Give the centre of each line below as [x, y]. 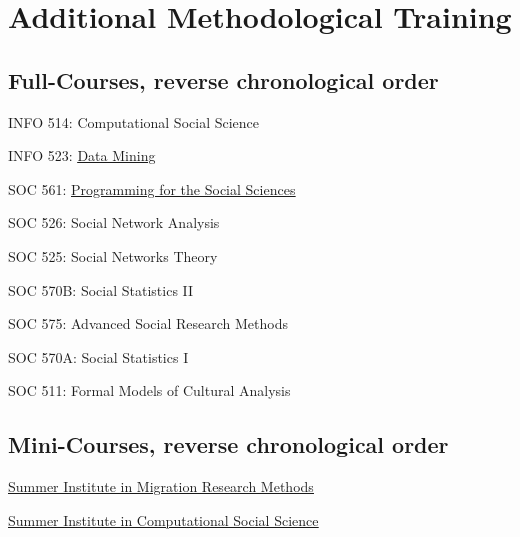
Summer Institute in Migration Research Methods [161, 486]
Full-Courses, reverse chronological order [223, 79]
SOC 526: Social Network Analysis [114, 222]
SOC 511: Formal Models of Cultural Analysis [149, 390]
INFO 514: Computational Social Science [134, 121]
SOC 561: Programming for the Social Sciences [152, 188]
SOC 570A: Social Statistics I [98, 356]
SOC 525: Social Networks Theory [113, 255]
